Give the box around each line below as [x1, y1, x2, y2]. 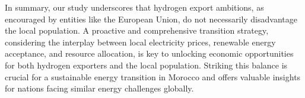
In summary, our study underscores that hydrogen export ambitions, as [5, 1, 264, 13]
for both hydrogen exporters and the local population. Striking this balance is [5, 58, 288, 71]
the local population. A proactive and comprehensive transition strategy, [5, 24, 269, 37]
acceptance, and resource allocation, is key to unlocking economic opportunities [5, 47, 294, 60]
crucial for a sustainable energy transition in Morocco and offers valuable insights [5, 70, 301, 83]
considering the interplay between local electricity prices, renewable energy [5, 35, 276, 48]
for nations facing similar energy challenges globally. [5, 82, 194, 94]
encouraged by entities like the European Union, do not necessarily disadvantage [5, 12, 297, 25]
